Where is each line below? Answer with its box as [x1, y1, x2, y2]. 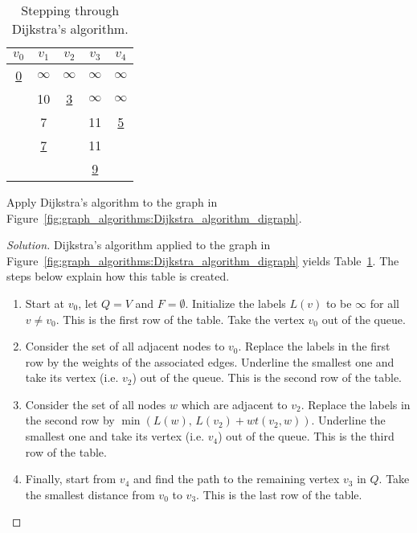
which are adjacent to [181, 396, 288, 412]
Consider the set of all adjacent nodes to [25, 338, 225, 355]
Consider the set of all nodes [25, 396, 166, 412]
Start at [25, 294, 65, 311]
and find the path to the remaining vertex [133, 470, 340, 487]
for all [370, 294, 399, 311]
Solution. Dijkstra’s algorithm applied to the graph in [6, 236, 271, 253]
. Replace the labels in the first [238, 338, 390, 355]
